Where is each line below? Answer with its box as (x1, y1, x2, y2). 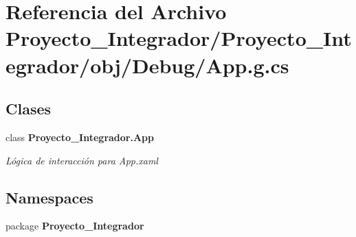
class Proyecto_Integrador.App (5, 129, 155, 144)
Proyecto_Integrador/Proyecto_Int (5, 24, 352, 52)
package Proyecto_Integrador (5, 219, 144, 233)
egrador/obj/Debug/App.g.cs (5, 51, 289, 79)
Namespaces (5, 186, 93, 208)
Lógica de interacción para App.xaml (5, 153, 158, 167)
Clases (5, 98, 52, 119)
